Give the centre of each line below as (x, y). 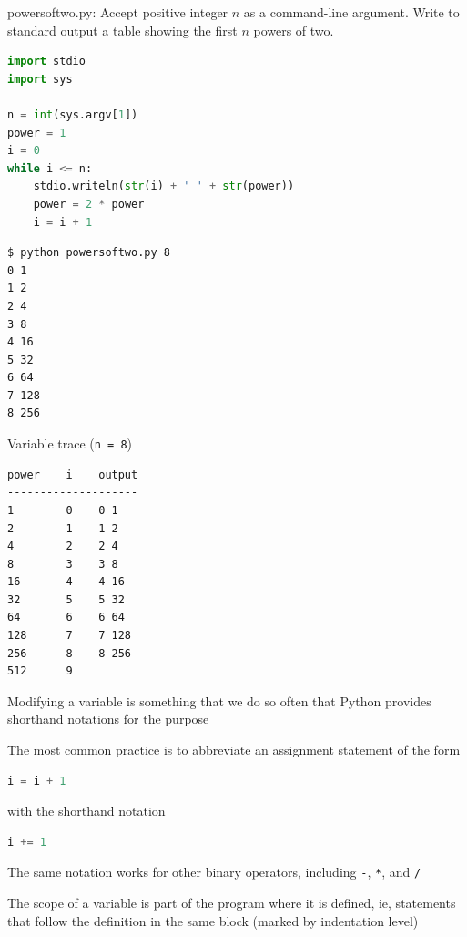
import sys (40, 79)
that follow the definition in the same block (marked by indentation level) (213, 920)
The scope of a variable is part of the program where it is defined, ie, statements (232, 903)
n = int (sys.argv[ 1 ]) (73, 114)
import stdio (46, 62)
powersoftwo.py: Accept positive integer (118, 12)
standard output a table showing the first (122, 30)
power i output (73, 474)
